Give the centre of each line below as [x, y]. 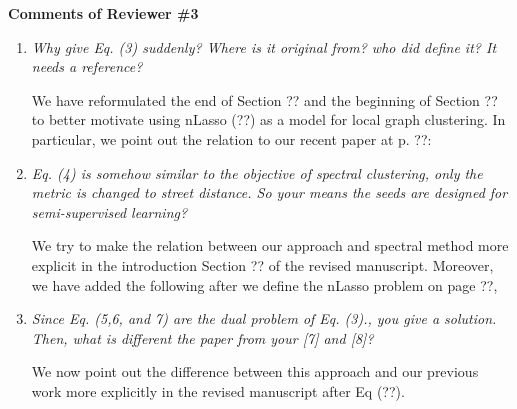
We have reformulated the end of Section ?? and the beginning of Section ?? [264, 99]
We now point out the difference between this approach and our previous [255, 371]
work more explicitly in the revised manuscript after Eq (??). [218, 390]
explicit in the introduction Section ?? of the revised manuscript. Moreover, [262, 264]
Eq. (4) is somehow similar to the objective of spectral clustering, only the [257, 172]
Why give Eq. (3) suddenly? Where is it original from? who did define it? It [264, 46]
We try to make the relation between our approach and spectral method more [270, 245]
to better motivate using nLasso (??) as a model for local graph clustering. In [268, 119]
